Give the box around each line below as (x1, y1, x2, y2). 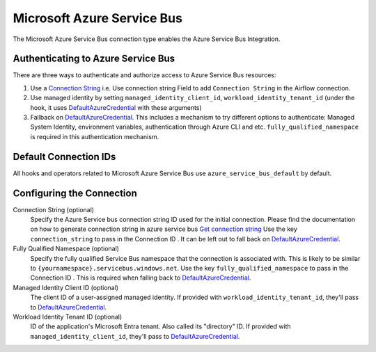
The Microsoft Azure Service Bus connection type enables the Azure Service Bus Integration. (13, 35, 281, 43)
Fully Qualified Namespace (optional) (13, 244, 120, 253)
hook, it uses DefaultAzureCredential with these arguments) (30, 103, 202, 111)
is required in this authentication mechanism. (30, 132, 159, 141)
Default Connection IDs (13, 150, 116, 163)
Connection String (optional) (13, 205, 94, 214)
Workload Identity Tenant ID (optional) (13, 312, 123, 321)
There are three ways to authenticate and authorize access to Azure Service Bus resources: (13, 71, 276, 79)
